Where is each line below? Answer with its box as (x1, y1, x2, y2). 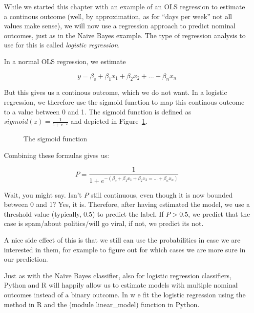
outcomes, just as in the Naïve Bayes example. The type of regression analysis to (4, 30, 246, 40)
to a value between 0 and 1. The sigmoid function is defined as (4, 106, 191, 116)
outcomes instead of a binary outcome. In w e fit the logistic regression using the (4, 289, 246, 299)
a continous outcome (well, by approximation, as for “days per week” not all (4, 11, 232, 21)
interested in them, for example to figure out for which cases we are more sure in (4, 244, 246, 254)
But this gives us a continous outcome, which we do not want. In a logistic (4, 87, 227, 97)
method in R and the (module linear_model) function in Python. (4, 299, 200, 309)
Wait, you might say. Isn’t (4, 189, 82, 200)
